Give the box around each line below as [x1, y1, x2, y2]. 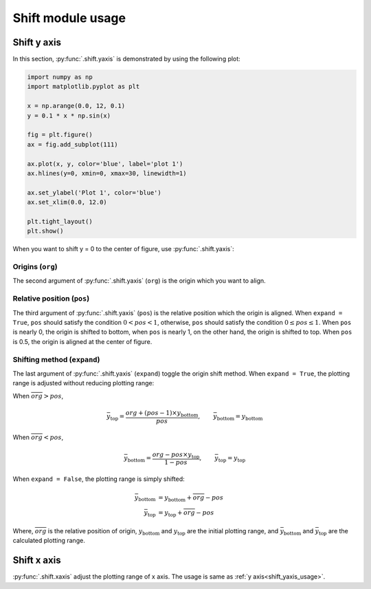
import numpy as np [27, 73, 93, 81]
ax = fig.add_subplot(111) [27, 140, 118, 148]
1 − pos [164, 458, 188, 467]
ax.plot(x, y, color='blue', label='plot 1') [27, 160, 183, 168]
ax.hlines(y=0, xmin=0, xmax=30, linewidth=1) [27, 169, 187, 177]
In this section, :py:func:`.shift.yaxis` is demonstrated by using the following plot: [12, 55, 240, 63]
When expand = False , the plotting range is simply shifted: [12, 475, 185, 483]
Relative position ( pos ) [12, 294, 90, 303]
